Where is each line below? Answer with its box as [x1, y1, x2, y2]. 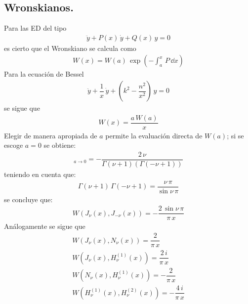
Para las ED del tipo [4, 23, 67, 33]
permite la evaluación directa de [105, 130, 203, 140]
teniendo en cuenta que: [4, 169, 76, 179]
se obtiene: [43, 140, 76, 150]
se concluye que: [4, 194, 53, 204]
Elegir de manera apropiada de [4, 130, 97, 140]
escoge [4, 140, 23, 150]
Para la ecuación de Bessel [4, 69, 84, 79]
